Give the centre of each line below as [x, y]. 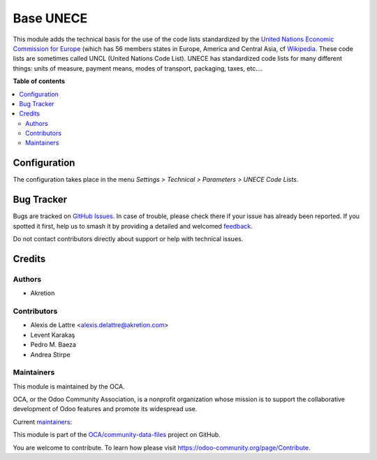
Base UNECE [50, 18]
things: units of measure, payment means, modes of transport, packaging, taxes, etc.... [138, 68]
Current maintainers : [43, 422]
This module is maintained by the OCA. [69, 386]
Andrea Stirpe [50, 354]
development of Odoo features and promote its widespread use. [105, 409]
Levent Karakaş [53, 335]
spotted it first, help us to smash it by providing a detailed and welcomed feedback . [133, 226]
